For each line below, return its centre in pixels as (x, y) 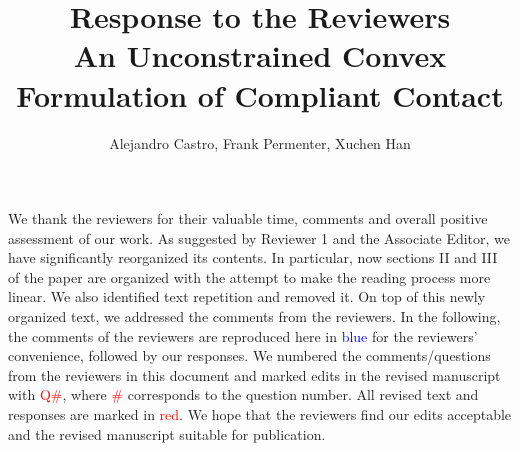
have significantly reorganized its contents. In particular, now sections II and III (253, 257)
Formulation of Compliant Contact (260, 94)
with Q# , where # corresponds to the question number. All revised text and (243, 394)
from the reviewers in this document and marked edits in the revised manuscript (254, 374)
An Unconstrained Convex (260, 55)
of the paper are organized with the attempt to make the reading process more (249, 276)
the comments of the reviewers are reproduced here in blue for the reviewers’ (243, 335)
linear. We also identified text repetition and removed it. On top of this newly (247, 296)
